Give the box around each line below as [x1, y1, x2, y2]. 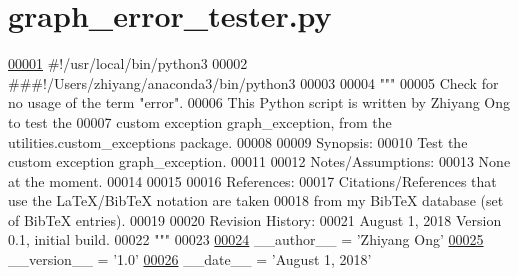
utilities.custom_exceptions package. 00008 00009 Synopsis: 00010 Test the [8, 131, 468, 152]
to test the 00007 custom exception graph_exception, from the [8, 111, 392, 132]
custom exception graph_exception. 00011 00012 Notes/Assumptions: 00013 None [8, 151, 511, 172]
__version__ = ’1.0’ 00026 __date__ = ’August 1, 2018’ [8, 249, 372, 270]
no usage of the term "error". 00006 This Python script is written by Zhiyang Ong [8, 92, 511, 113]
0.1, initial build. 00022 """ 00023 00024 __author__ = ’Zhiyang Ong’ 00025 [8, 229, 484, 250]
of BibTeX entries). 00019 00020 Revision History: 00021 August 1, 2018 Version [8, 209, 502, 230]
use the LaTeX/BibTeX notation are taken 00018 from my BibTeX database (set [8, 190, 504, 211]
